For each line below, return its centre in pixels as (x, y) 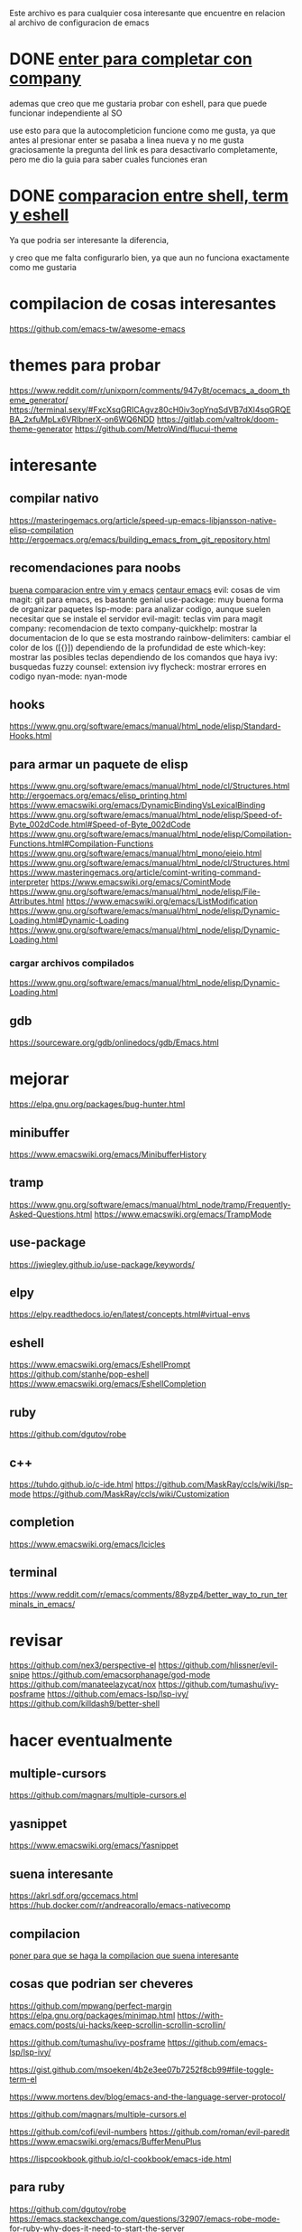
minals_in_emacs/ (42, 1604)
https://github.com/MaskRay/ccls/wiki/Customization (131, 1493)
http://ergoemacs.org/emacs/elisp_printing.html (98, 796)
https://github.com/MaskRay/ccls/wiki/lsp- (214, 1484)
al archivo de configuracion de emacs (79, 23)
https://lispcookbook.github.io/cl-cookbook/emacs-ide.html (120, 2159)
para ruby (37, 2187)
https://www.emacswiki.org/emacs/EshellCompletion (108, 1384)
